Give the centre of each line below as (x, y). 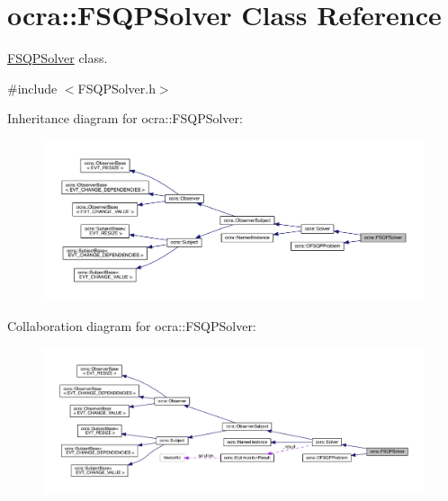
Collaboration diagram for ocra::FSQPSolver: (132, 325)
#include (32, 88)
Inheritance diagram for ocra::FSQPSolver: (125, 118)
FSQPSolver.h (116, 88)
